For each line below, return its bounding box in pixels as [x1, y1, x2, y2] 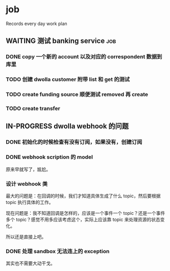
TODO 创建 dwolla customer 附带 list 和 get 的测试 [6, 76, 130, 83]
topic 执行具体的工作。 [6, 199, 54, 205]
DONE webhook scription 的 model [6, 153, 93, 161]
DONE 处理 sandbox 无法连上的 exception [6, 247, 110, 255]
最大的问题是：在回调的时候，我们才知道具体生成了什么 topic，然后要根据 [6, 193, 161, 199]
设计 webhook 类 [6, 180, 48, 187]
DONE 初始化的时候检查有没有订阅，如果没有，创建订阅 [6, 139, 142, 146]
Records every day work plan [6, 20, 68, 27]
